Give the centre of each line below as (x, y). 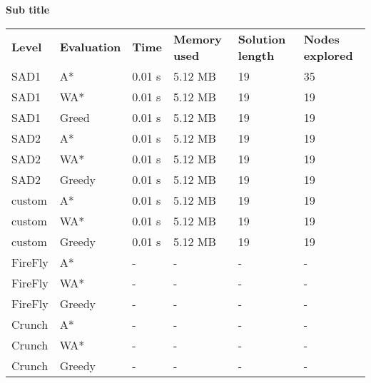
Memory (197, 39)
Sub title (28, 9)
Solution (262, 39)
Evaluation (90, 47)
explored (328, 55)
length (256, 55)
